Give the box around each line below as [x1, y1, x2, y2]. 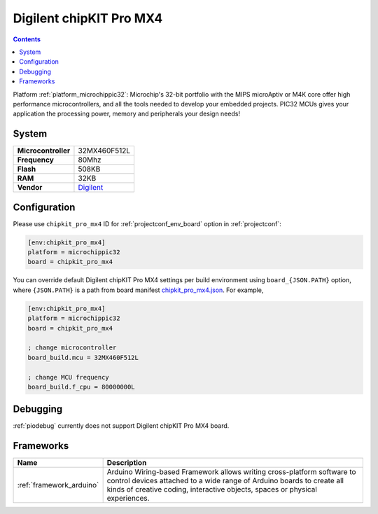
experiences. [106, 494, 150, 503]
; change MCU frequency [27, 373, 110, 381]
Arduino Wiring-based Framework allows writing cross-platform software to [106, 467, 356, 477]
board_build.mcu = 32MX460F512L [27, 354, 139, 361]
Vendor [17, 183, 43, 193]
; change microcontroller [27, 344, 117, 352]
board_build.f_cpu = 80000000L [27, 382, 136, 391]
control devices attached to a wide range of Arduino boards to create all [106, 476, 344, 486]
